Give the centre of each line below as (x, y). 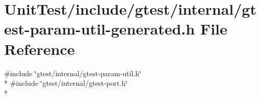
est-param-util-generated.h (100, 29)
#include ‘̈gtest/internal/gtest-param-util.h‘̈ (73, 73)
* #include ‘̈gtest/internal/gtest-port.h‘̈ (66, 83)
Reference (40, 48)
